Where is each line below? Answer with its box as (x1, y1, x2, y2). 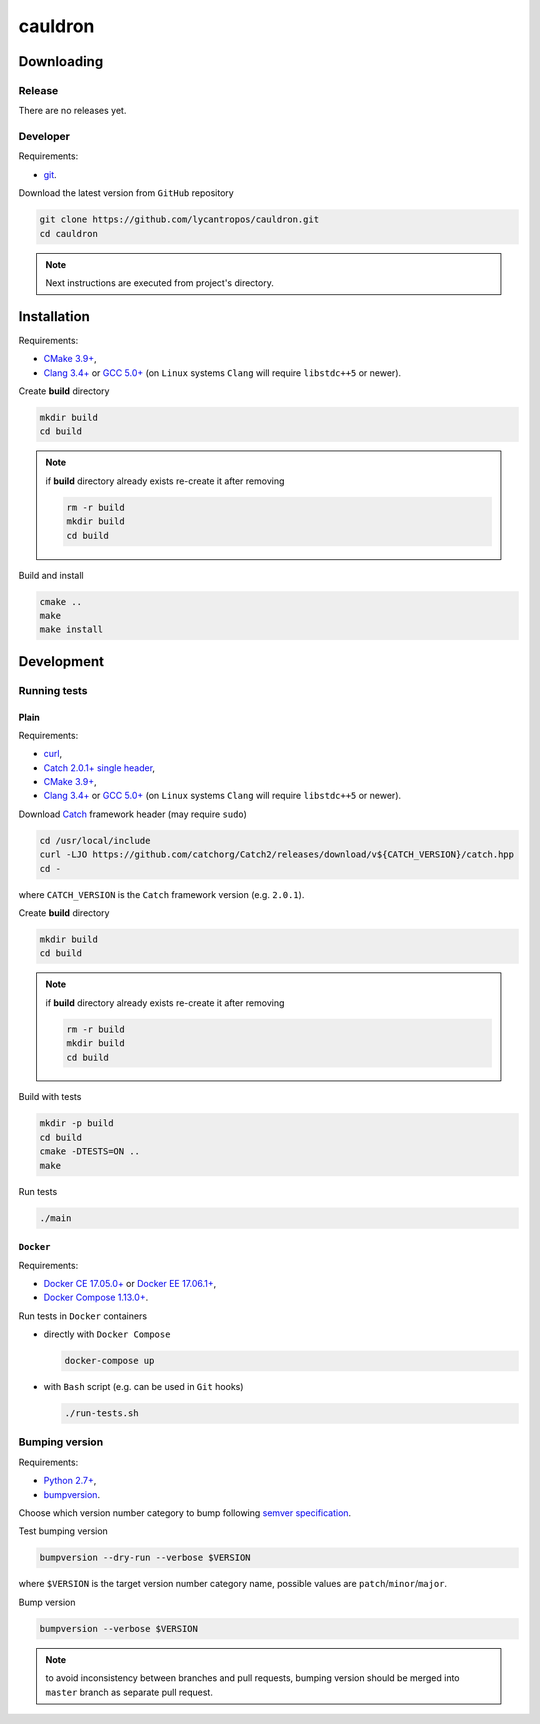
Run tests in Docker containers (18, 1310, 148, 1322)
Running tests (18, 683, 88, 697)
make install (39, 624, 104, 635)
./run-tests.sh (64, 1408, 139, 1419)
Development (18, 653, 105, 670)
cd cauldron (39, 228, 99, 239)
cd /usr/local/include (39, 835, 151, 846)
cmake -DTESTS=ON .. (39, 1146, 140, 1157)
